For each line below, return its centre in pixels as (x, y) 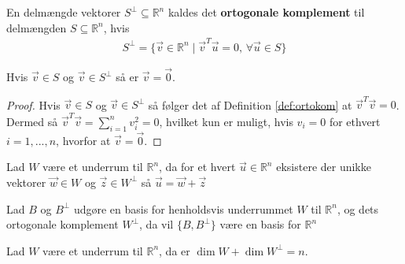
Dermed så (32, 121)
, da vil (156, 224)
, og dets (358, 208)
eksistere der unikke (324, 167)
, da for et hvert (197, 167)
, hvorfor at (83, 140)
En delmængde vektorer (64, 12)
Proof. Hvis (33, 104)
